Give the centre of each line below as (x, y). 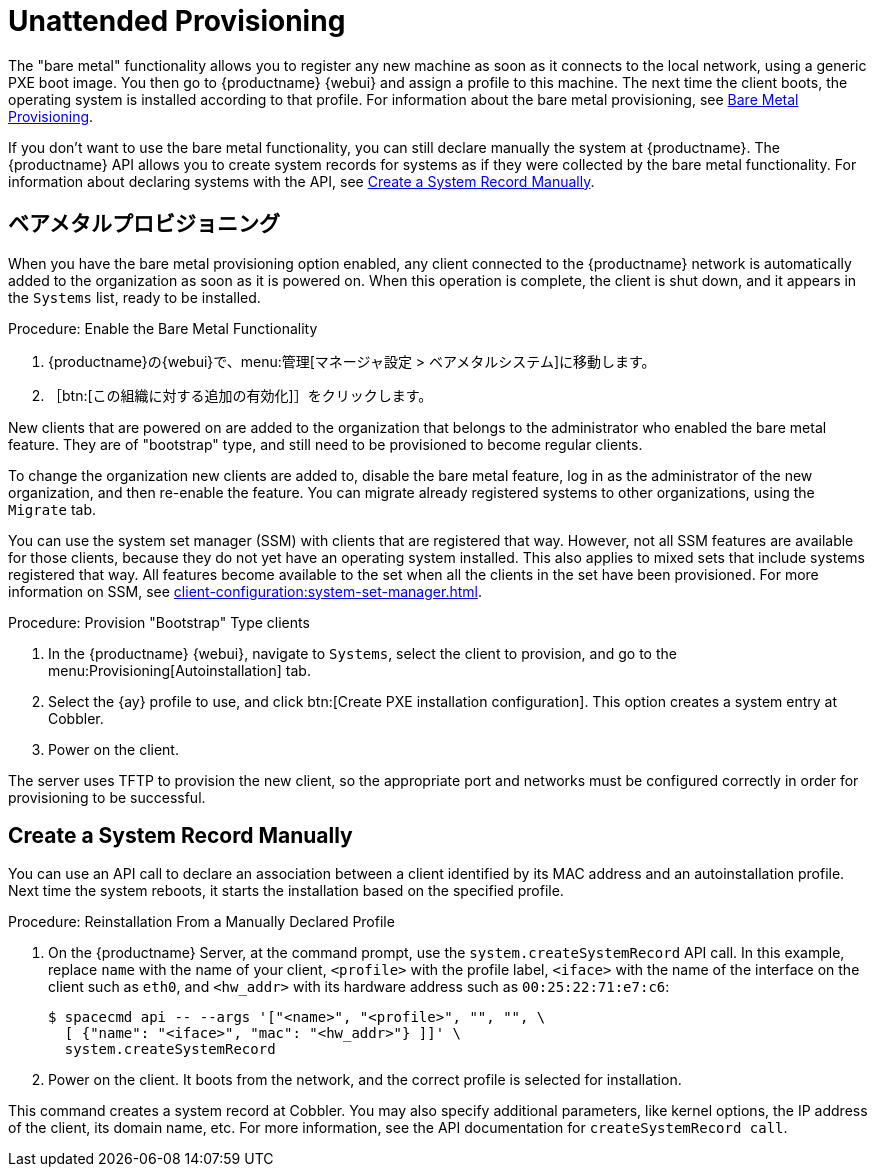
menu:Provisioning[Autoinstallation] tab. (179, 670)
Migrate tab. (52, 509)
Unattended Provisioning (177, 21)
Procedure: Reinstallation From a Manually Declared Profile (201, 922)
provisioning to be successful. (107, 797)
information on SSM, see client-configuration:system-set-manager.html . (245, 591)
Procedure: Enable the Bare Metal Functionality (163, 328)
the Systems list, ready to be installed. (134, 297)
